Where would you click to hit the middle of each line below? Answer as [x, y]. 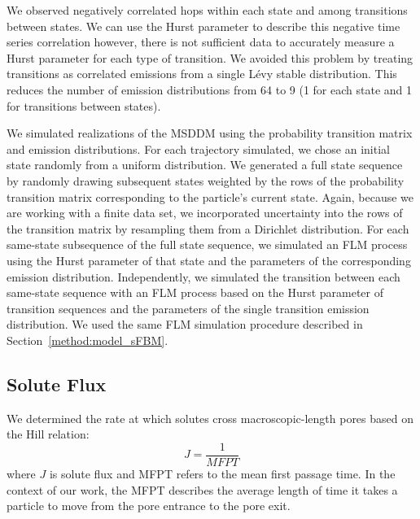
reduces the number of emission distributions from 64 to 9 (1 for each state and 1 [210, 89]
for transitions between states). [84, 105]
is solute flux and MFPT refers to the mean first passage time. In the [222, 473]
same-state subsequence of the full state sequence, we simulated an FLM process [207, 244]
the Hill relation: [48, 434]
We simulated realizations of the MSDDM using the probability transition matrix [210, 133]
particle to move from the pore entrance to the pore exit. [149, 506]
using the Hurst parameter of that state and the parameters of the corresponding [209, 260]
